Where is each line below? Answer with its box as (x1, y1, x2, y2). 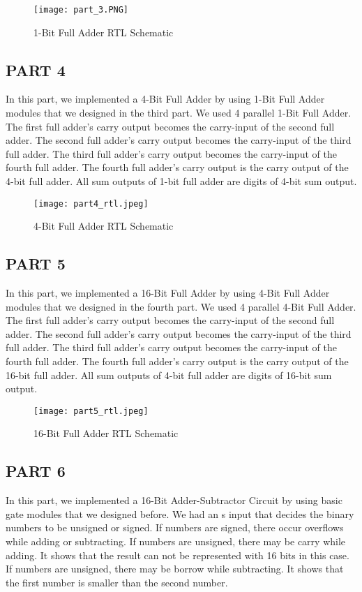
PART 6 (6, 460, 66, 482)
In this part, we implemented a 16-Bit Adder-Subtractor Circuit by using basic (6, 493, 342, 508)
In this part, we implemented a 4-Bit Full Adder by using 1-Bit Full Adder (6, 91, 325, 106)
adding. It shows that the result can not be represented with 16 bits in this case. (6, 547, 349, 562)
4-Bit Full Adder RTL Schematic (33, 219, 174, 233)
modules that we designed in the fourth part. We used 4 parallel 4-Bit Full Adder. (6, 299, 356, 313)
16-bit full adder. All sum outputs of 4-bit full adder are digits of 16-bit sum (6, 367, 332, 382)
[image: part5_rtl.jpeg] (33, 406, 149, 416)
